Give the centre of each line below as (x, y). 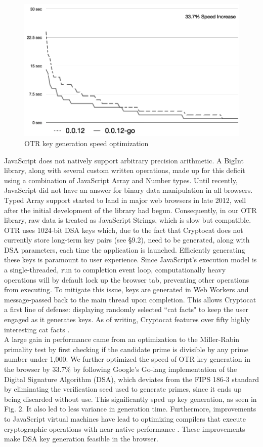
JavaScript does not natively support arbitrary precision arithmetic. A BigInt (124, 160)
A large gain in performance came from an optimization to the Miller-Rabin (122, 339)
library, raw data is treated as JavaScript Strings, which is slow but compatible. (128, 220)
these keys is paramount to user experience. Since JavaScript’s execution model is (130, 260)
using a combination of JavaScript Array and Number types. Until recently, (121, 180)
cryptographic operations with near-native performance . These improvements (125, 428)
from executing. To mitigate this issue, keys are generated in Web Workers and (126, 289)
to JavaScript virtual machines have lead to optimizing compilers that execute (125, 418)
